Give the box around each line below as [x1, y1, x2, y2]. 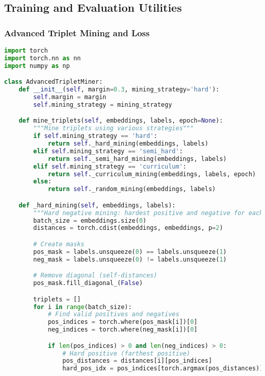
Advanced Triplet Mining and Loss [4, 26, 150, 39]
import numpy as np [4, 62, 70, 69]
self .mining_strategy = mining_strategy [33, 101, 172, 108]
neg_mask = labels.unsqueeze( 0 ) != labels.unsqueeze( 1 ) [33, 255, 227, 263]
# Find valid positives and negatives [47, 311, 179, 318]
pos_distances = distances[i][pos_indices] [62, 357, 213, 365]
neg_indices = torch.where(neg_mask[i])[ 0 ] [47, 326, 198, 334]
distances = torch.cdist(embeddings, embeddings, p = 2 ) [33, 224, 223, 232]
